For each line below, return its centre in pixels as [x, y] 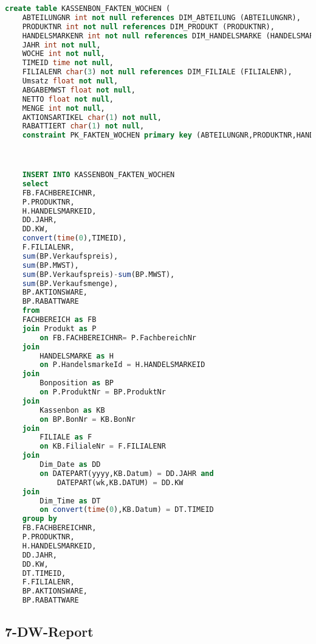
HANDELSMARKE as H [77, 356]
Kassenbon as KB [72, 410]
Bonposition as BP [77, 383]
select [35, 184]
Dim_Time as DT [70, 501]
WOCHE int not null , [64, 54]
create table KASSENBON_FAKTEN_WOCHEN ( [88, 9]
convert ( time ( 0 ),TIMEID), [74, 238]
